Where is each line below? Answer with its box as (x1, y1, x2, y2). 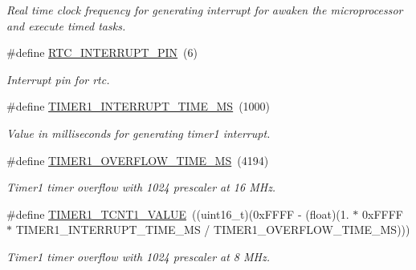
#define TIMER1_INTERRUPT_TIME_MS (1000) (6, 98, 271, 115)
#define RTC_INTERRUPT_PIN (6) (6, 44, 198, 61)
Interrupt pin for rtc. (6, 71, 110, 87)
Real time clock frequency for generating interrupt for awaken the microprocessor (6, 2, 403, 18)
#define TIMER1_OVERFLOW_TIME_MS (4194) (6, 151, 269, 168)
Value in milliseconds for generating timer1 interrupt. (6, 124, 271, 141)
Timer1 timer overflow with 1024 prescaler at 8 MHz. (6, 248, 271, 264)
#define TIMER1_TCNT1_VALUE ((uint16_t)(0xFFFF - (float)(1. (6, 205, 349, 222)
